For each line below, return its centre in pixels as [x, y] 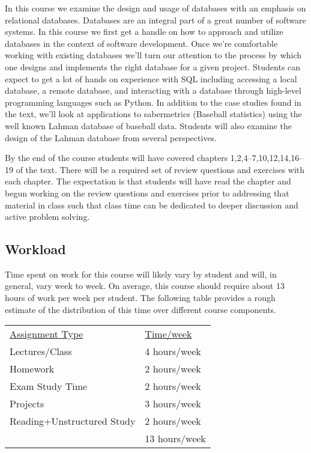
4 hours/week [173, 351]
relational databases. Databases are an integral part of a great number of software [155, 20]
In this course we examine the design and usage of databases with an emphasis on [155, 8]
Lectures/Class [41, 351]
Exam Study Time [49, 386]
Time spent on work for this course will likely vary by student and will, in [141, 274]
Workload [35, 249]
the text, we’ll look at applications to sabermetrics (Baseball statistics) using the [153, 114]
